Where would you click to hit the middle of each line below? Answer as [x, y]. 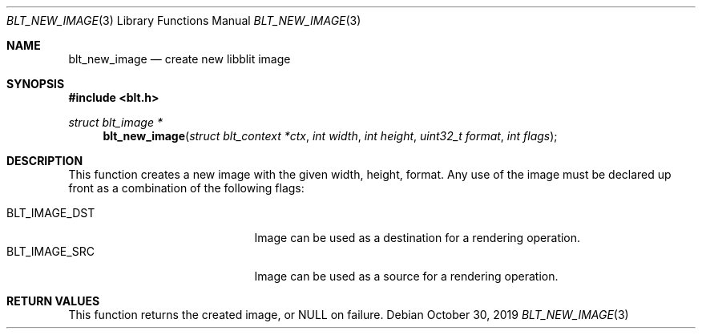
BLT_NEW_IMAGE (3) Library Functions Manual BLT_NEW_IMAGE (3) [184, 20]
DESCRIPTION [45, 161]
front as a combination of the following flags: [186, 188]
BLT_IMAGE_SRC [50, 251]
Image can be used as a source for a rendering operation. [406, 276]
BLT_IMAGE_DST [51, 213]
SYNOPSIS [36, 84]
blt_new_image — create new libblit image [180, 59]
